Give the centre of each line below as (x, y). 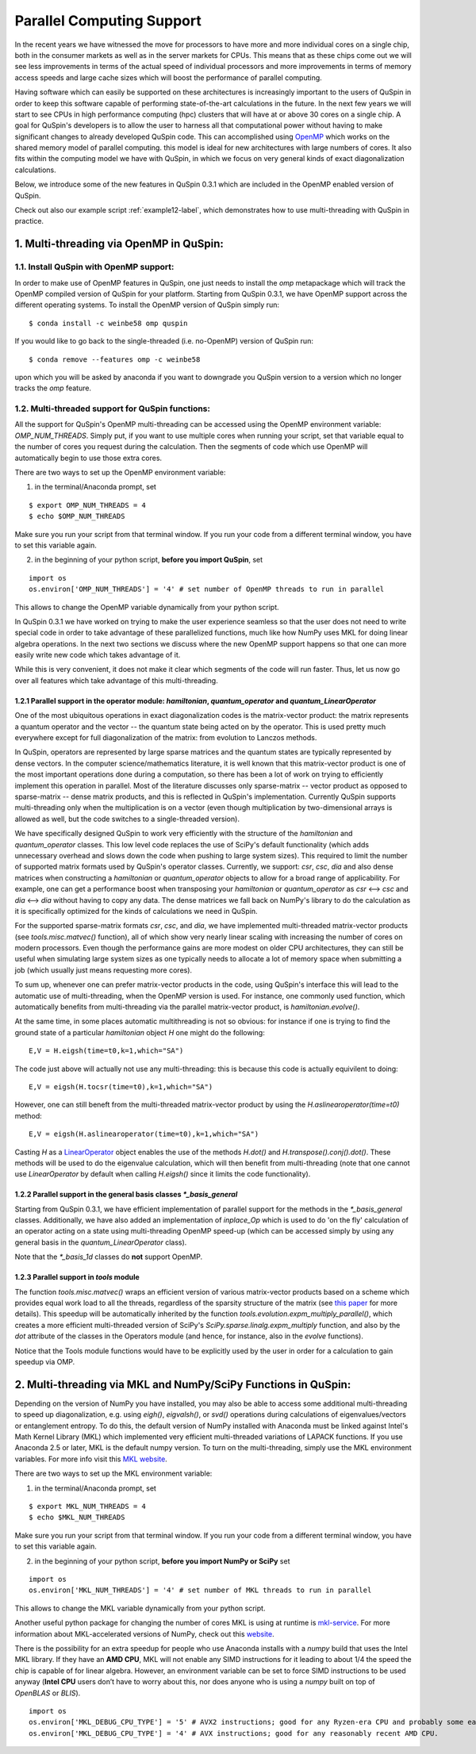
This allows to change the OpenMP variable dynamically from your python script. (147, 607)
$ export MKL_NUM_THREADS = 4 (88, 1506)
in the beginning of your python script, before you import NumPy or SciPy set (162, 1561)
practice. (29, 221)
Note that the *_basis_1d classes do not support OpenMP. (108, 1257)
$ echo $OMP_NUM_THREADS (77, 516)
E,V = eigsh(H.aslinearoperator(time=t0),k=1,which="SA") (144, 1134)
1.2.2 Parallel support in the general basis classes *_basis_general (126, 1195)
